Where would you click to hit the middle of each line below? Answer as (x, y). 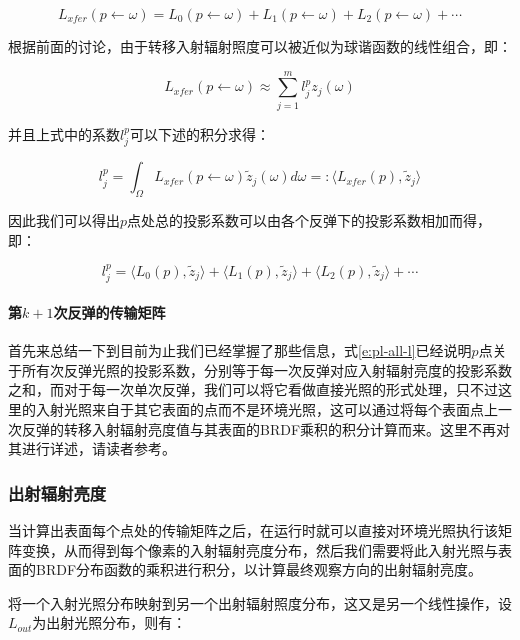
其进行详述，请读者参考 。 (92, 448)
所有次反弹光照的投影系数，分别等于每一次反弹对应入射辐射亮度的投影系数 (266, 369)
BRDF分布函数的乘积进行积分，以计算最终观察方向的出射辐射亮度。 (259, 569)
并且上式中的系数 (64, 133)
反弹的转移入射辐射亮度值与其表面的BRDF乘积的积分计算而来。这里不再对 (266, 428)
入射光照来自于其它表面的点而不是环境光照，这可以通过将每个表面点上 (266, 408)
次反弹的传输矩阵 (109, 311)
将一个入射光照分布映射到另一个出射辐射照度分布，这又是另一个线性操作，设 (260, 602)
